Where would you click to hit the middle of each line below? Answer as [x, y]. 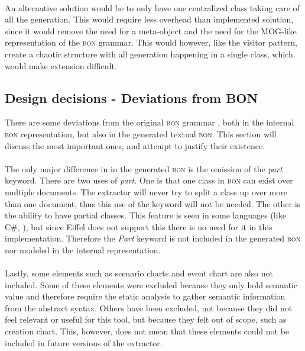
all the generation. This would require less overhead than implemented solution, [149, 19]
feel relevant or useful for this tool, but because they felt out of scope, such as [146, 319]
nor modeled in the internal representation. [83, 249]
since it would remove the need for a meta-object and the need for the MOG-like [151, 30]
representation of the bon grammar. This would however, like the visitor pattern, [151, 42]
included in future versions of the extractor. [84, 342]
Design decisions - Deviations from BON [132, 97]
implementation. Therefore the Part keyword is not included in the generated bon [153, 238]
